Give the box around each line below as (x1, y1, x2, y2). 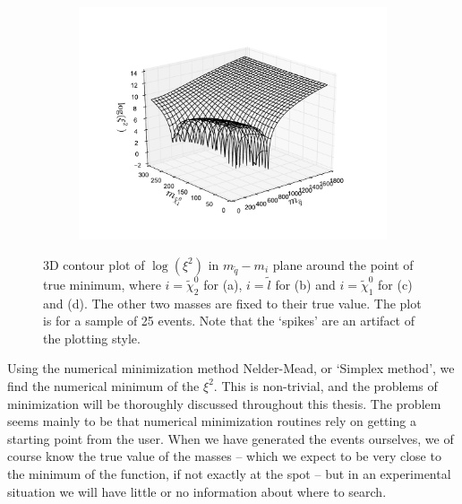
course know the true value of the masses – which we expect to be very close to (7, 447, 441, 465)
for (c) (378, 274, 413, 293)
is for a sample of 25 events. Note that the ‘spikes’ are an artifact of (43, 311, 415, 330)
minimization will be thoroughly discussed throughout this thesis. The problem (7, 394, 441, 413)
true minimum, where (43, 274, 161, 293)
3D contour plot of (43, 255, 145, 274)
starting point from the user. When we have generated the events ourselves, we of (7, 429, 454, 448)
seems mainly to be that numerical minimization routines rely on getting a (7, 412, 416, 430)
